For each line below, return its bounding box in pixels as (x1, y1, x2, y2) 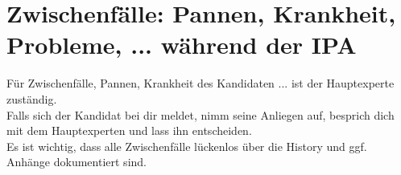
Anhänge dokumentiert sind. (6, 153, 147, 170)
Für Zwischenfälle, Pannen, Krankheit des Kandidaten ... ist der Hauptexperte (6, 75, 395, 92)
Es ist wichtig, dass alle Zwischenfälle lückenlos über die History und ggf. (6, 137, 367, 154)
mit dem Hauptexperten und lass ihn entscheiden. (6, 122, 252, 139)
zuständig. (6, 90, 57, 107)
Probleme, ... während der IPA (6, 28, 357, 61)
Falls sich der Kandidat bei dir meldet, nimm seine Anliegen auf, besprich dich (6, 106, 395, 123)
